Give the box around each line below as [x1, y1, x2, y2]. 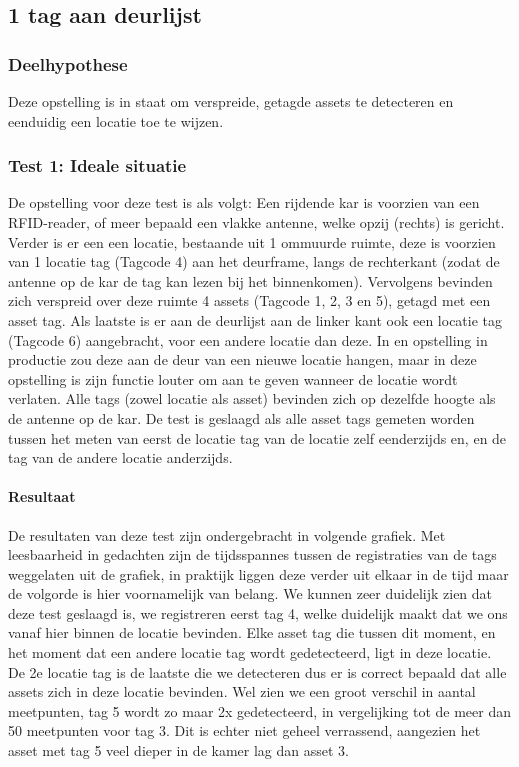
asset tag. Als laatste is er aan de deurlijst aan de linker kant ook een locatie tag [8, 309, 503, 330]
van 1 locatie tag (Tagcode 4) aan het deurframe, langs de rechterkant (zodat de [8, 251, 500, 272]
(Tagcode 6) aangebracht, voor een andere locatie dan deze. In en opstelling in [8, 329, 488, 350]
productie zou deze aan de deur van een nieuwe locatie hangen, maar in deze [8, 349, 477, 370]
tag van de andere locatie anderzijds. [8, 447, 233, 468]
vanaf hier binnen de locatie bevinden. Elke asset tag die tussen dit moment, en [8, 622, 496, 643]
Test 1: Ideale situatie [8, 153, 187, 178]
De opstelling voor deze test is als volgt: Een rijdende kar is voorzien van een [8, 192, 480, 213]
